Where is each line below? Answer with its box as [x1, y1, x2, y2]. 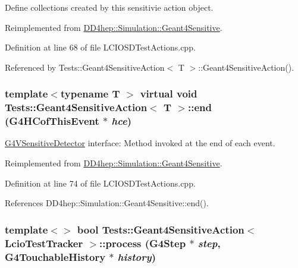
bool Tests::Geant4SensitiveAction [77, 222, 244, 237]
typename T [60, 86, 120, 101]
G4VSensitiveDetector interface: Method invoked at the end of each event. [5, 137, 275, 149]
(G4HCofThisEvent [5, 113, 99, 128]
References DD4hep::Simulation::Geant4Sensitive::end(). [5, 197, 209, 209]
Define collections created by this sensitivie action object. [5, 1, 214, 13]
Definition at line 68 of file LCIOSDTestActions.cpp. [5, 41, 196, 53]
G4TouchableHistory [5, 249, 106, 264]
